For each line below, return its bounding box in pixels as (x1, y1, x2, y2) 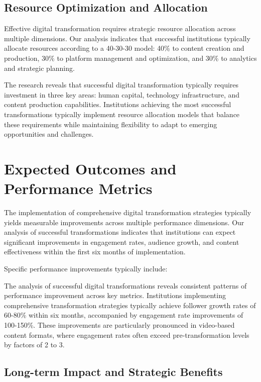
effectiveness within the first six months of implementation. (4, 246, 186, 257)
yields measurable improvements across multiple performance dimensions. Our (4, 217, 244, 227)
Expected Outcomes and (4, 158, 177, 178)
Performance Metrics (4, 178, 153, 199)
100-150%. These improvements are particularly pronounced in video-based (4, 319, 235, 330)
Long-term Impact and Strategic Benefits (4, 364, 223, 379)
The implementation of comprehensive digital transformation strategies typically (4, 207, 251, 218)
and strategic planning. (4, 62, 75, 73)
